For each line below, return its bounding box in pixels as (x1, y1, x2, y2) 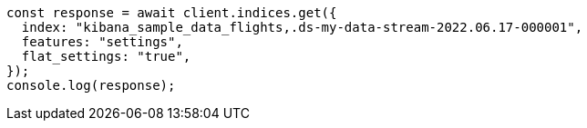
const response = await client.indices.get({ (6, 5, 337, 20)
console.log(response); (6, 78, 176, 93)
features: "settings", (21, 34, 183, 49)
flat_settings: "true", (21, 49, 191, 64)
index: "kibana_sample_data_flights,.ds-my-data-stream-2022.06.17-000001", (21, 20, 583, 34)
